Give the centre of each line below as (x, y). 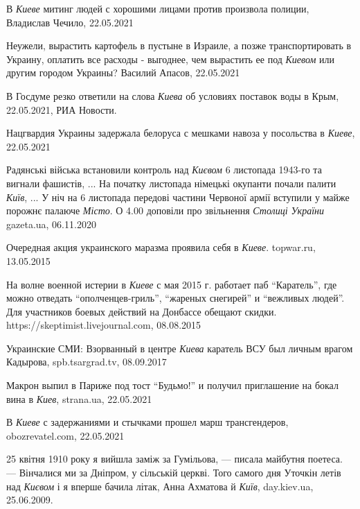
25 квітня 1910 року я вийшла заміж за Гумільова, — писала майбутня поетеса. (174, 459)
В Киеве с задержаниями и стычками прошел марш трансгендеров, (147, 422)
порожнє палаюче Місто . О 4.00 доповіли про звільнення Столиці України (165, 210)
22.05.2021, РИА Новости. (62, 109)
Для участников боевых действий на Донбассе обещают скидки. (142, 311)
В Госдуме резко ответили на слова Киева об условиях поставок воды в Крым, (173, 95)
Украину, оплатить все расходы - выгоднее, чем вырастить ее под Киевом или (170, 59)
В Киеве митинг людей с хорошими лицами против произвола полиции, (158, 8)
